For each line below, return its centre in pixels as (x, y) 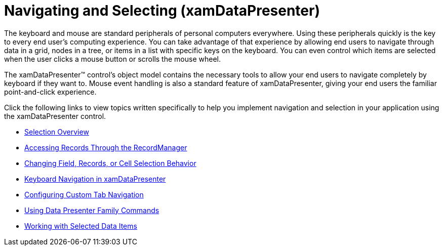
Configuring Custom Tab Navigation (84, 194)
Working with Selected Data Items (81, 226)
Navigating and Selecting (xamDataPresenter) (162, 11)
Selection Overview (57, 132)
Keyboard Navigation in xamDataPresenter (95, 179)
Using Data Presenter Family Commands (92, 210)
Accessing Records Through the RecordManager (106, 147)
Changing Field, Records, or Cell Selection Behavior (110, 163)
